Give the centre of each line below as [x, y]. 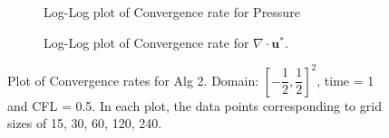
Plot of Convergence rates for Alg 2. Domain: [133, 80]
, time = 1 [345, 80]
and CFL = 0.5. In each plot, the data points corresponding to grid [194, 105]
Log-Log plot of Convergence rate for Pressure [172, 12]
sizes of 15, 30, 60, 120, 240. [85, 123]
